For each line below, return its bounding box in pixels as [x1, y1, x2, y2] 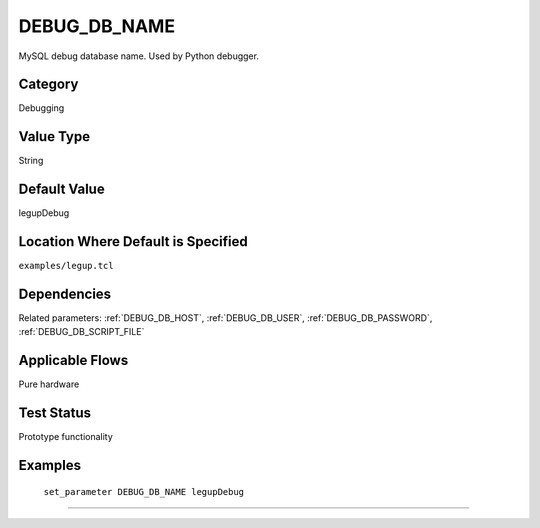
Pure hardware [18, 378, 80, 390]
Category [18, 76, 79, 93]
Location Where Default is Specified [18, 233, 249, 250]
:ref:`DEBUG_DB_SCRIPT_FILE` [18, 326, 145, 338]
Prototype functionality [18, 431, 114, 443]
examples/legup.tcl [18, 260, 114, 272]
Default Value [18, 181, 105, 198]
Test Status [18, 405, 92, 422]
